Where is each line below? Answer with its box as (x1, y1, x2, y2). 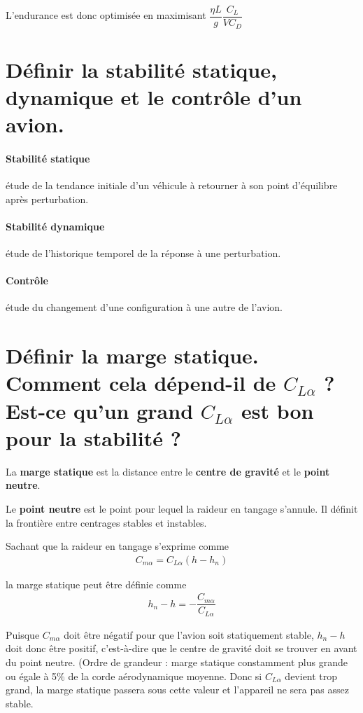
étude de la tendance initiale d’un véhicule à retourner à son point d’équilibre (6, 178, 338, 193)
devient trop (285, 668, 338, 683)
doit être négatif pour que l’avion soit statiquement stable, (64, 627, 314, 642)
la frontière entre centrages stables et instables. (6, 515, 207, 529)
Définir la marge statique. (6, 341, 259, 370)
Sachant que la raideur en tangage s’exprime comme (6, 539, 229, 553)
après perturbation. (6, 191, 89, 206)
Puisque (6, 627, 40, 642)
